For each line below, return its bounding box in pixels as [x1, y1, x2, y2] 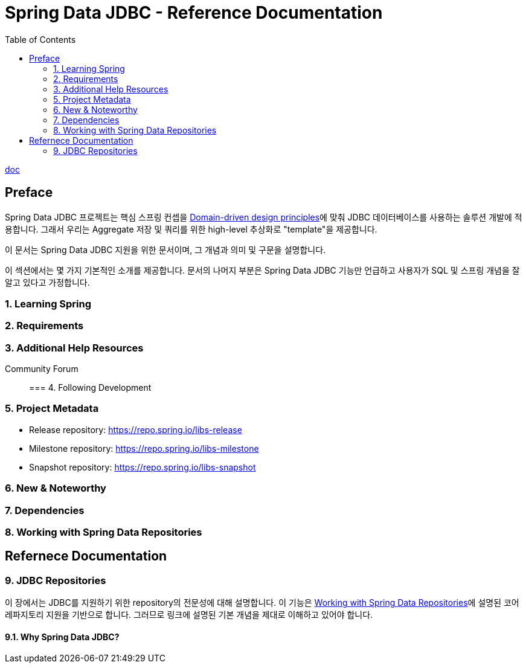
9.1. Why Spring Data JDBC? [5, 631, 120, 642]
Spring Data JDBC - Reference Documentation [5, 2, 383, 23]
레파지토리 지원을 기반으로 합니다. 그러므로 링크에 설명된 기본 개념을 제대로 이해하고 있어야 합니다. [5, 609, 373, 620]
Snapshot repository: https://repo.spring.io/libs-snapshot [29, 461, 256, 472]
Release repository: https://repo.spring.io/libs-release [29, 424, 242, 435]
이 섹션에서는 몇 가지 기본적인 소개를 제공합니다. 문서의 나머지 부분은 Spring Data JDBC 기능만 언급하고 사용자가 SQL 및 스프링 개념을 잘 [5, 265, 520, 275]
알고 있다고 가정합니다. [5, 277, 90, 287]
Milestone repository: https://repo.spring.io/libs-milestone [29, 443, 259, 454]
